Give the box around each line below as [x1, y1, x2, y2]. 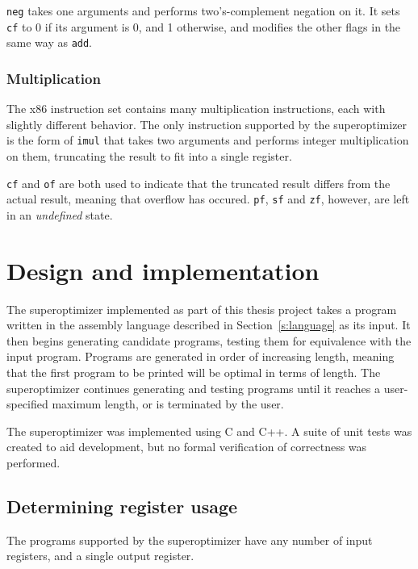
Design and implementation [6, 253, 320, 287]
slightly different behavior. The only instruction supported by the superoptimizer [6, 115, 408, 132]
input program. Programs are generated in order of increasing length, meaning [6, 348, 395, 365]
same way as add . [6, 34, 93, 51]
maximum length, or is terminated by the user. [52, 395, 284, 412]
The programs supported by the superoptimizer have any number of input [6, 531, 373, 548]
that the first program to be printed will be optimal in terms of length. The [6, 364, 381, 381]
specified [6, 395, 48, 412]
